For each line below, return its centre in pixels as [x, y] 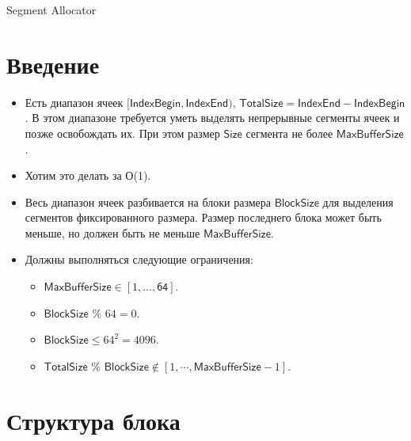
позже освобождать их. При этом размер [122, 133]
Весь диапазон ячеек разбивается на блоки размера [148, 201]
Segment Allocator [51, 10]
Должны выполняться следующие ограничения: [139, 259]
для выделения [358, 201]
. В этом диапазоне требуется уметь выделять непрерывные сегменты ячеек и [212, 118]
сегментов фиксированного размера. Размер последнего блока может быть [203, 217]
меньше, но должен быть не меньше [112, 232]
